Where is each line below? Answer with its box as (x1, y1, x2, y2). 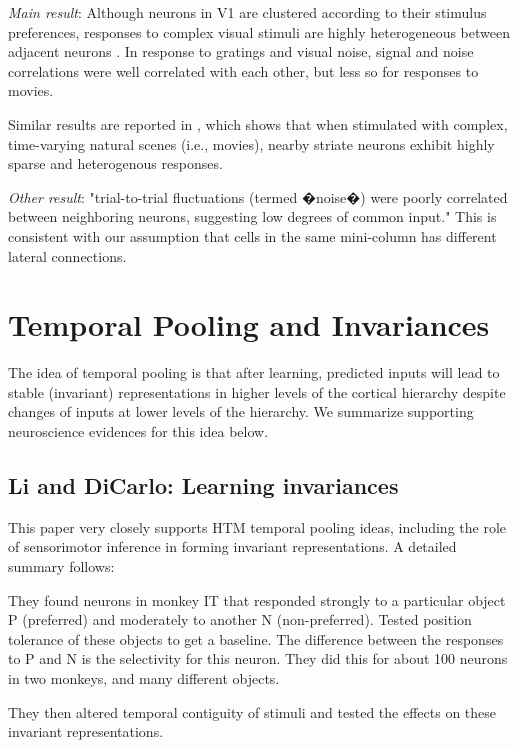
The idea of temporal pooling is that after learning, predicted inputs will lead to (8, 362, 500, 383)
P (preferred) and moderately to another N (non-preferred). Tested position (8, 609, 472, 630)
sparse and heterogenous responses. (8, 153, 223, 174)
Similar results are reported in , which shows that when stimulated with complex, (8, 113, 508, 134)
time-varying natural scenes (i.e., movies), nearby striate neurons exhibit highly (8, 133, 495, 154)
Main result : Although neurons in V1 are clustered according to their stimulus (8, 2, 487, 22)
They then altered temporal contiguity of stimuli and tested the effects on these (8, 701, 497, 722)
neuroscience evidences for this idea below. (8, 421, 269, 442)
